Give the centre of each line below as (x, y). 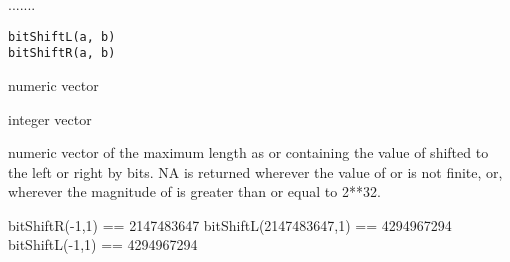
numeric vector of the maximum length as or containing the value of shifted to (248, 152)
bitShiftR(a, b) (62, 53)
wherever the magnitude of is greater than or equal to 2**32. (194, 191)
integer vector (50, 118)
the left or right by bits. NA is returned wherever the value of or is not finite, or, (255, 171)
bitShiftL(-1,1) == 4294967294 (103, 244)
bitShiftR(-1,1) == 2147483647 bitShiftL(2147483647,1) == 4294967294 (230, 224)
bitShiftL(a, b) (62, 36)
